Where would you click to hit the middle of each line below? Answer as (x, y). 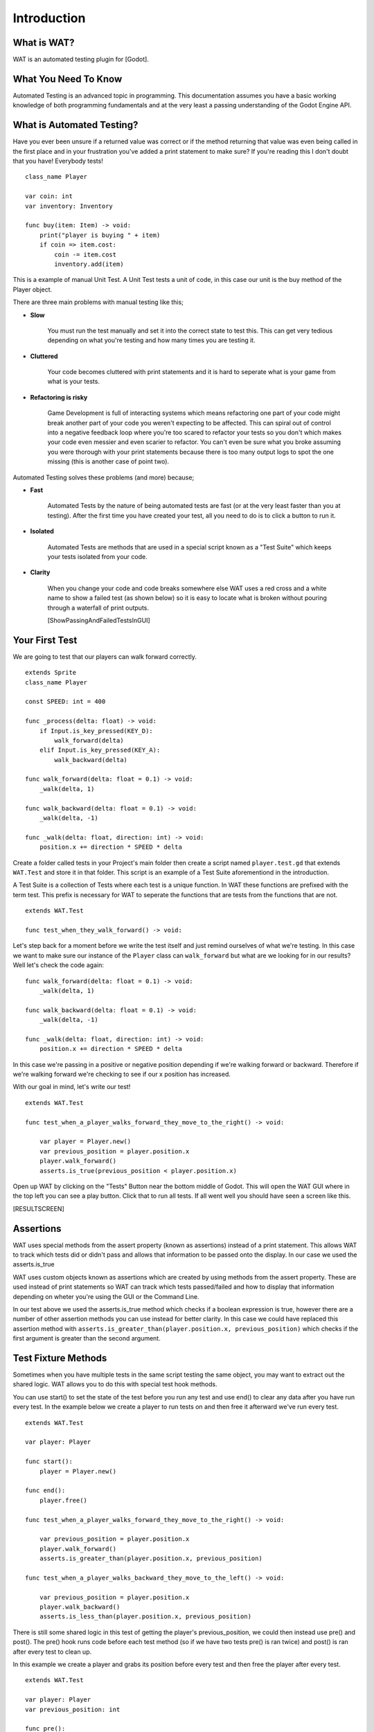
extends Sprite (51, 673)
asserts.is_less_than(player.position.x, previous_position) (145, 1617)
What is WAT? (44, 43)
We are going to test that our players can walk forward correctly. (105, 656)
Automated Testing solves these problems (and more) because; (104, 477)
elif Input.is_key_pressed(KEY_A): (100, 750)
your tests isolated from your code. (98, 556)
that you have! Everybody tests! (58, 161)
